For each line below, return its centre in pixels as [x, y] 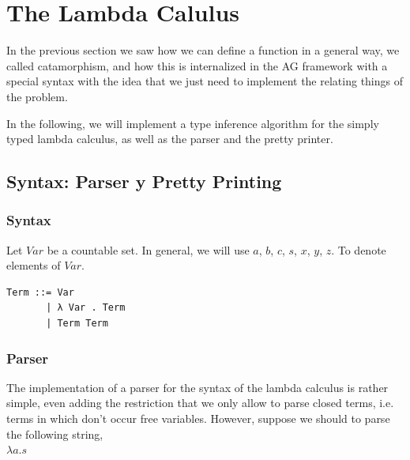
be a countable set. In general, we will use [148, 249]
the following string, [55, 434]
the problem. [37, 96]
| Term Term [77, 324]
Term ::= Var [40, 292]
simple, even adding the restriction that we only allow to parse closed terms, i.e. [200, 403]
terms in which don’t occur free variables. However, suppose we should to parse [198, 419]
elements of [34, 265]
